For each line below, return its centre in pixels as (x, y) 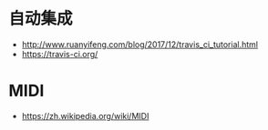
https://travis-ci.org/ (60, 54)
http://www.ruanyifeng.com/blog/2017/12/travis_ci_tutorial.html (140, 44)
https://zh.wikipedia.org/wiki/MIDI (85, 115)
